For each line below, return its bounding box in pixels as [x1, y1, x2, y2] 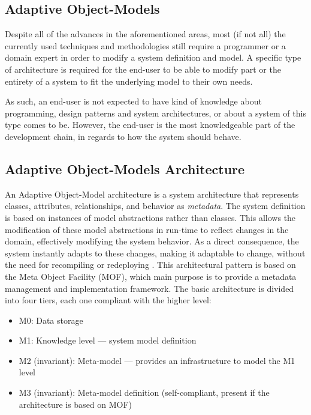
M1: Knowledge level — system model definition [19, 334, 197, 347]
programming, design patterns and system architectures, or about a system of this [5, 106, 306, 119]
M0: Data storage [19, 314, 83, 326]
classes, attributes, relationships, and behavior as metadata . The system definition [5, 199, 306, 212]
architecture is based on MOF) [19, 398, 132, 410]
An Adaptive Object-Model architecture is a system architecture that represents [5, 187, 299, 200]
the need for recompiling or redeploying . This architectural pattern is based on [5, 258, 296, 271]
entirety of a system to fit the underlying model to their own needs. [5, 74, 253, 87]
